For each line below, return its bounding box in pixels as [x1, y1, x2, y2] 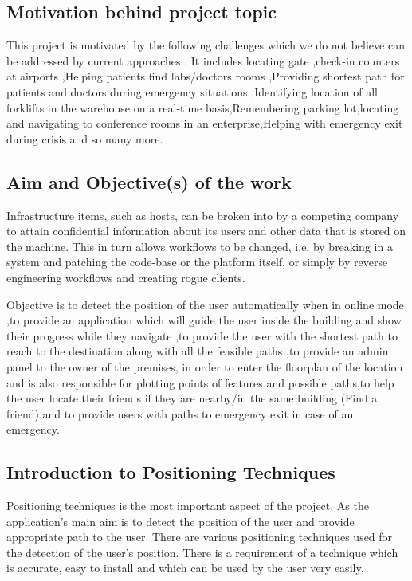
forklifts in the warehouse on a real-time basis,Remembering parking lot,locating [6, 99, 399, 116]
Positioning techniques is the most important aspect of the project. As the [6, 497, 369, 514]
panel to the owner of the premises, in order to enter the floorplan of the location [6, 358, 403, 375]
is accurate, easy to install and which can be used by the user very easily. [6, 559, 364, 576]
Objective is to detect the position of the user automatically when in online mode [6, 296, 404, 312]
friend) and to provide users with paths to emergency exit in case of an [6, 405, 354, 422]
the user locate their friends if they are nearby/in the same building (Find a [6, 390, 378, 406]
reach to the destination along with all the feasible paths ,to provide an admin [6, 343, 389, 359]
